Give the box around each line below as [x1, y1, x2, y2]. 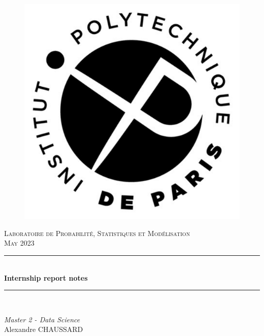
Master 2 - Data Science [4, 314, 80, 324]
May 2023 [4, 238, 35, 248]
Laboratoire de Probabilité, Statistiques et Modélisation [4, 227, 190, 238]
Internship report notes [4, 272, 88, 283]
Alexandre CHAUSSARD [4, 324, 83, 334]
